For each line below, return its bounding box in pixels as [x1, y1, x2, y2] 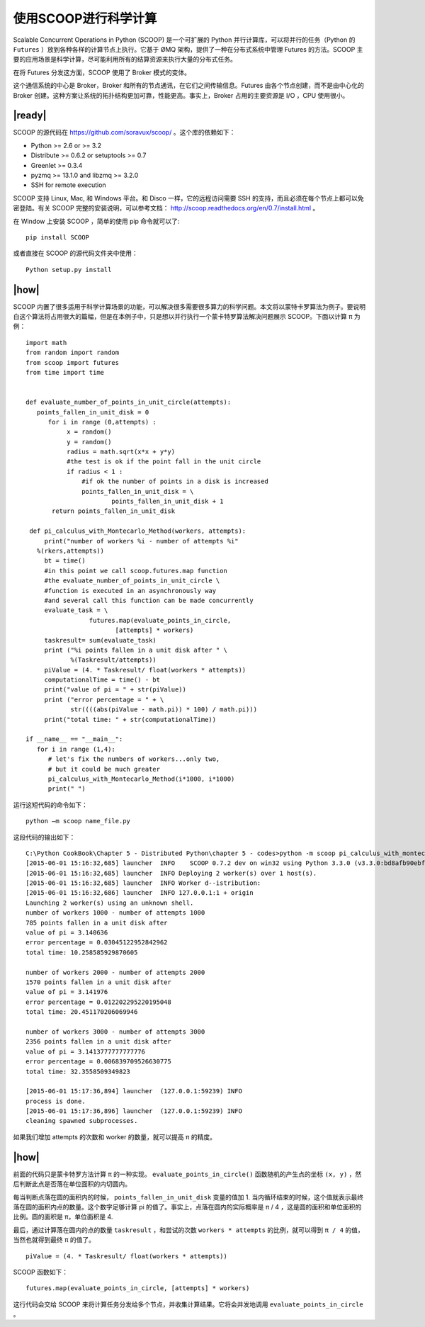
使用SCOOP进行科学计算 [13, 11, 157, 26]
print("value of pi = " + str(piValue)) [44, 686, 187, 694]
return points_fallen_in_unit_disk [52, 507, 176, 515]
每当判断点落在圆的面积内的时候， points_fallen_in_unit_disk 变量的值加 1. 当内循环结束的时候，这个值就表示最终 [13, 1192, 364, 1201]
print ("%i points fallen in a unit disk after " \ [44, 645, 228, 654]
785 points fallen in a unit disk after [25, 918, 168, 927]
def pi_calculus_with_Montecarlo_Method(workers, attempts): [29, 527, 246, 535]
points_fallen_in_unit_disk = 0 [36, 408, 149, 416]
